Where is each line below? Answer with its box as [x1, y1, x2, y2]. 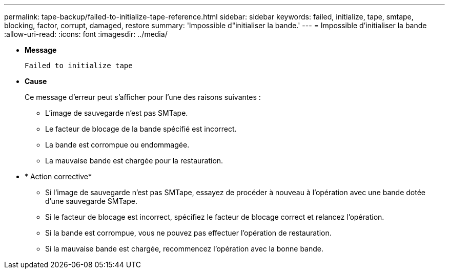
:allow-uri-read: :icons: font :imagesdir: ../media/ [4, 30, 168, 38]
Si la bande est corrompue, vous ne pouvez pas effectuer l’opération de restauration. [45, 228, 332, 237]
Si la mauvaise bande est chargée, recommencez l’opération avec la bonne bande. [45, 244, 324, 253]
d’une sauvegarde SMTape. [45, 197, 138, 205]
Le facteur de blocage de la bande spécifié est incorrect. [45, 124, 237, 133]
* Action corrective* [25, 172, 92, 181]
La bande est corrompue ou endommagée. [45, 140, 190, 149]
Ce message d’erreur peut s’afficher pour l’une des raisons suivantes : [25, 93, 261, 101]
